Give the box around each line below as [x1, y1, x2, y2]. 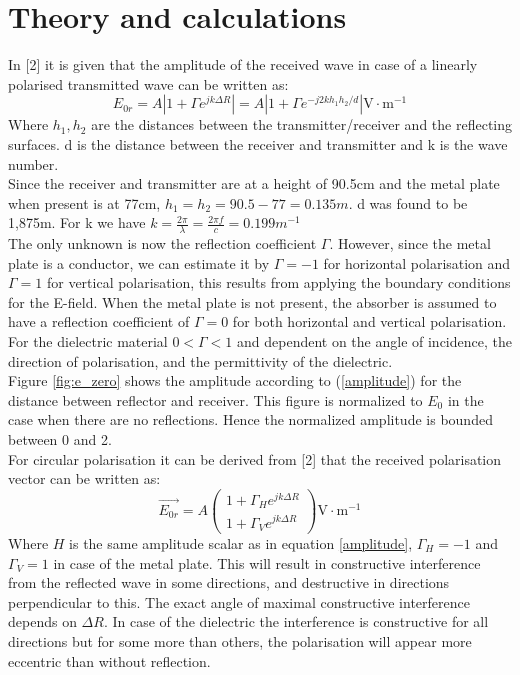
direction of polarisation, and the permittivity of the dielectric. [8, 350, 393, 371]
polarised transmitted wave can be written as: [8, 73, 289, 94]
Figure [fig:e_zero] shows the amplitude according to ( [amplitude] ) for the [8, 370, 462, 391]
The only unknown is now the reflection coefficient [8, 233, 317, 254]
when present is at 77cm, [8, 192, 161, 213]
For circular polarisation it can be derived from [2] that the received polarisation [8, 448, 502, 469]
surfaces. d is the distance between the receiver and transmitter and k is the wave [8, 133, 508, 154]
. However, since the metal [329, 233, 491, 254]
